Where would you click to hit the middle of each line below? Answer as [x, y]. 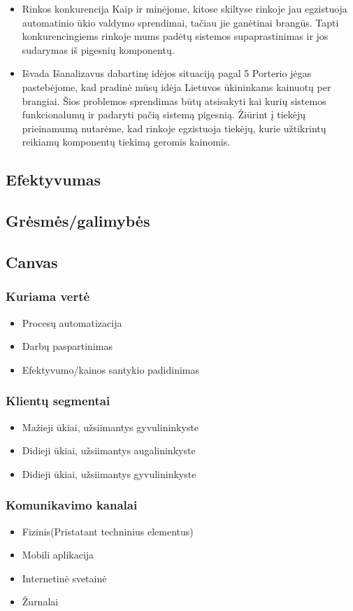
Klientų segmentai [58, 401]
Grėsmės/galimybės [78, 221]
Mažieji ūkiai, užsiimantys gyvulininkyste [110, 427]
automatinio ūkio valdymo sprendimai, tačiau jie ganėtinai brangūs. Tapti [180, 22]
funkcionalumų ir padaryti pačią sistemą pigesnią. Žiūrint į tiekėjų [164, 114]
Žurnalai [40, 602]
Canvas [32, 261]
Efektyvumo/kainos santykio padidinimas [111, 369]
